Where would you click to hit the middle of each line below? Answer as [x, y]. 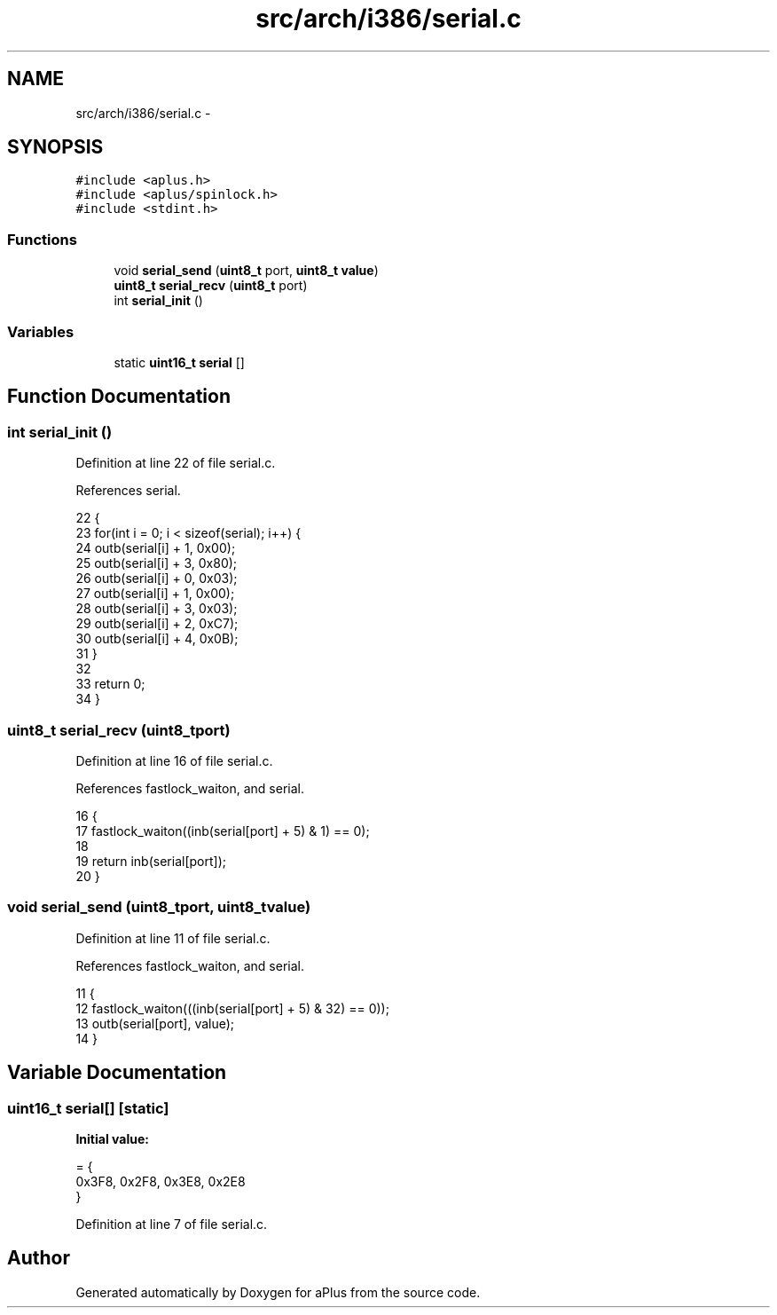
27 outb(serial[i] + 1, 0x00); [155, 594]
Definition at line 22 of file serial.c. [176, 463]
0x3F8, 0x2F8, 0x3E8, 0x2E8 [161, 1181]
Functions [42, 239]
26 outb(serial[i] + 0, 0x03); [157, 579]
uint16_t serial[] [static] [88, 1108]
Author [39, 1258]
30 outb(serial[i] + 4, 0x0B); [157, 639]
